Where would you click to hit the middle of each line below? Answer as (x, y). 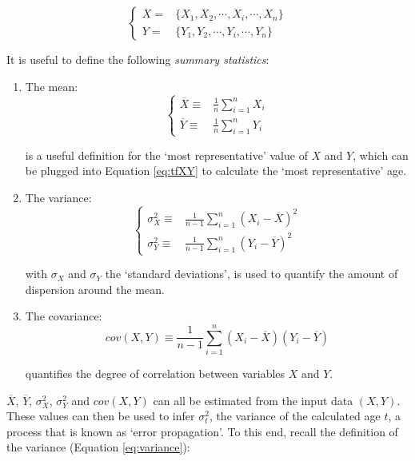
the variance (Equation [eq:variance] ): (98, 447)
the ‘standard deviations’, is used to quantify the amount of (251, 274)
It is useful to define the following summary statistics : (138, 59)
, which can (381, 155)
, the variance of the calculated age (295, 416)
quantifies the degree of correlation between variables (155, 374)
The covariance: (64, 316)
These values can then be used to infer (101, 416)
